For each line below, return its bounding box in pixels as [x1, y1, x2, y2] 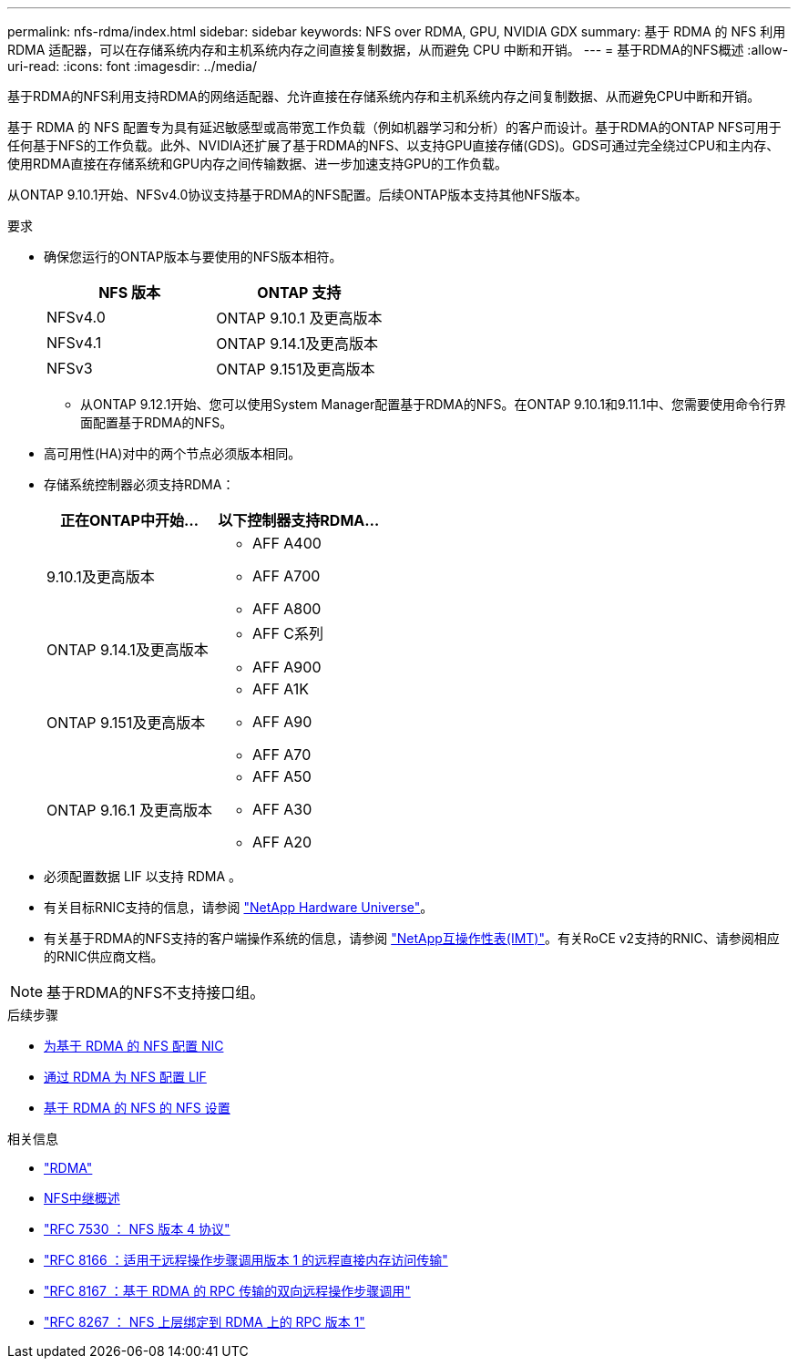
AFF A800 [251, 600, 322, 618]
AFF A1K [251, 680, 310, 698]
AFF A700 [251, 567, 321, 585]
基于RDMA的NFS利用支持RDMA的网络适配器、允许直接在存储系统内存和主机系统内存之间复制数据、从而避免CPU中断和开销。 [7, 88, 761, 104]
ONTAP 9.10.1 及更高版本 [216, 309, 383, 327]
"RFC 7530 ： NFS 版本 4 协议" [44, 1221, 230, 1237]
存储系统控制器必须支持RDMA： [44, 477, 235, 492]
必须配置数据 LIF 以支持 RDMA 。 [44, 868, 242, 884]
